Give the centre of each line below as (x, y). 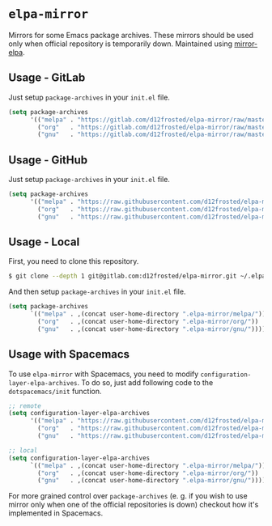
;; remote (25, 406)
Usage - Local (44, 242)
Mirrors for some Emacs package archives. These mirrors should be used (131, 35)
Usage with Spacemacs (69, 354)
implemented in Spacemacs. (56, 513)
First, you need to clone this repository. (74, 261)
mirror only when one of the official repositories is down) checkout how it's (134, 505)
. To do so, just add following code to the (145, 382)
